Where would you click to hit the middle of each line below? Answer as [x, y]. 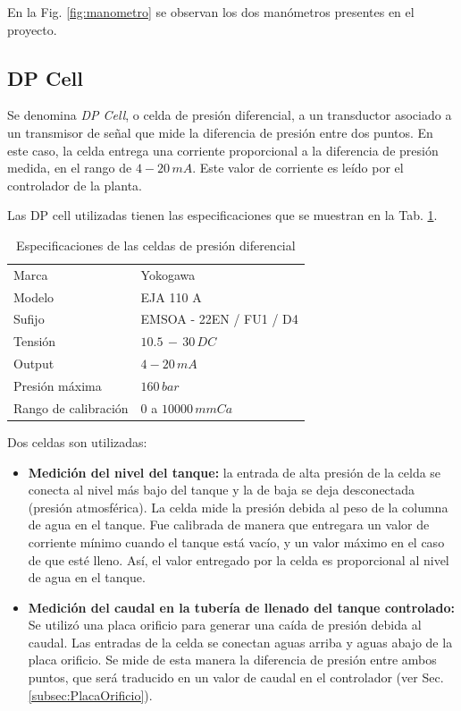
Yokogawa [168, 274]
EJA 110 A [171, 296]
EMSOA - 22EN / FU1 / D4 [219, 319]
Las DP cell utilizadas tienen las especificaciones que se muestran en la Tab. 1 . [222, 215]
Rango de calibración [71, 407]
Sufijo [29, 319]
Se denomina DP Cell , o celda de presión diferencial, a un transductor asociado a [230, 115]
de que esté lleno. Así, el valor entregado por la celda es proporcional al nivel [239, 559]
